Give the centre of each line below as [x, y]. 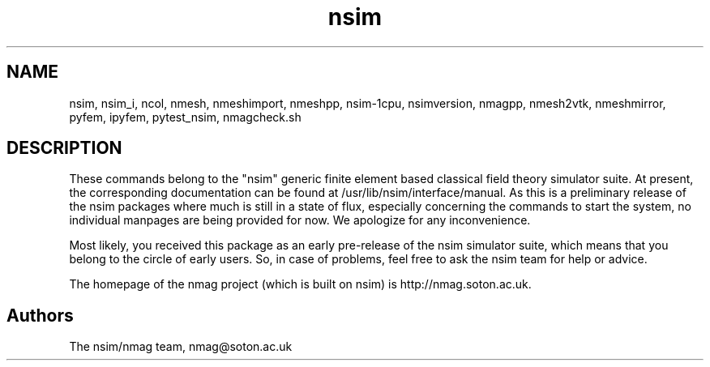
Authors [40, 315]
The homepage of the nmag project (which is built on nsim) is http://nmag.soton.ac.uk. [300, 284]
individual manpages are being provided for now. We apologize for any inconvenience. [300, 220]
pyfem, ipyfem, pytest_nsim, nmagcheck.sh [185, 117]
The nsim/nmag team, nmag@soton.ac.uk [181, 347]
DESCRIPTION [64, 148]
